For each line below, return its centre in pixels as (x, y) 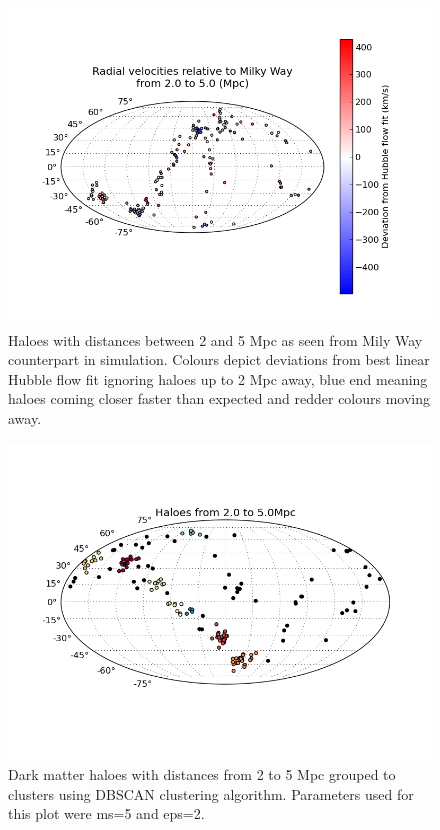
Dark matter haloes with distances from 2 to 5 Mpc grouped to (202, 774)
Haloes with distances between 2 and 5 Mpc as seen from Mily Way (215, 339)
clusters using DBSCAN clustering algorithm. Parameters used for (211, 793)
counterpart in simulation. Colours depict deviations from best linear (219, 359)
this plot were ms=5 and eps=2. (106, 813)
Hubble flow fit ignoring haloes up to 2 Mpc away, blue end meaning (218, 378)
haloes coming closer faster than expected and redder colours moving (219, 398)
